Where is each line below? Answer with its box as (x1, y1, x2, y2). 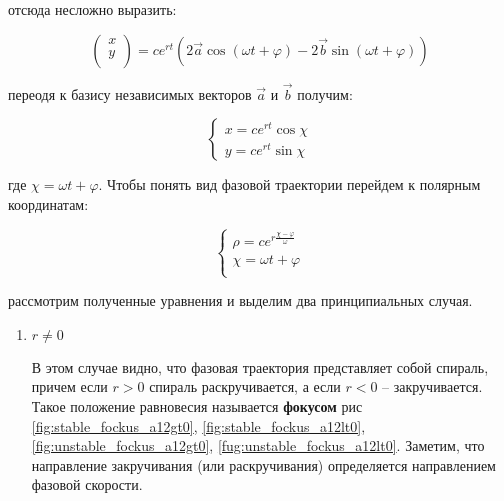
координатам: (8, 194, 89, 214)
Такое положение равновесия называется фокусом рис (31, 396, 363, 417)
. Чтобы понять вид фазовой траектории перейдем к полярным (98, 174, 481, 195)
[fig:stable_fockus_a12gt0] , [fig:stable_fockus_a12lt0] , (31, 415, 366, 436)
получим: (297, 83, 353, 104)
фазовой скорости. (31, 474, 143, 495)
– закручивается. (382, 376, 483, 397)
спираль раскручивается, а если (149, 376, 341, 397)
